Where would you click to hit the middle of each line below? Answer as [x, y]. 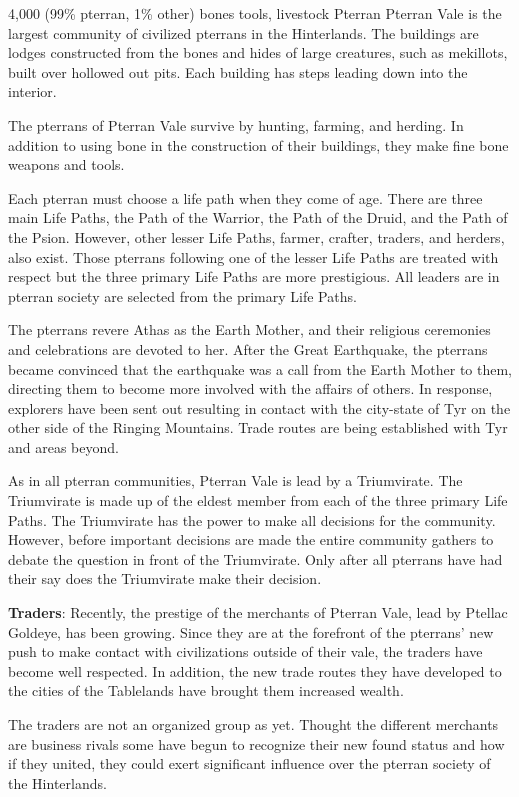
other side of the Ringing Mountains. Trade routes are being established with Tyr [258, 427]
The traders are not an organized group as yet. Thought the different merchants [253, 724]
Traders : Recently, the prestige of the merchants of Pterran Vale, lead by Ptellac [258, 612]
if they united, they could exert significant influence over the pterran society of [249, 763]
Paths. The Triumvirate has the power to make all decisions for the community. [252, 519]
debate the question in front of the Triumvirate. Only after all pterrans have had [255, 558]
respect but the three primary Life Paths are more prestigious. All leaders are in [254, 276]
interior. [32, 91]
